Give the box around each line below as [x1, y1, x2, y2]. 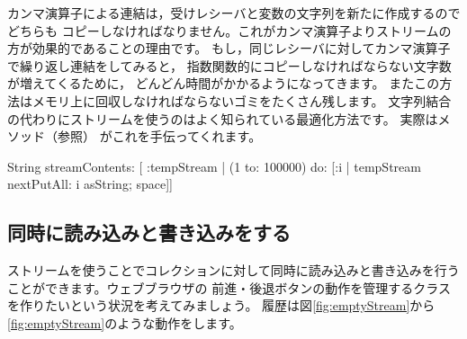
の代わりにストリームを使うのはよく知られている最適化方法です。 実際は [7, 109, 438, 128]
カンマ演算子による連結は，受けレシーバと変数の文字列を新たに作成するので [7, 4, 461, 22]
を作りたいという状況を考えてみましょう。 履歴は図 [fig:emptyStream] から [7, 296, 436, 315]
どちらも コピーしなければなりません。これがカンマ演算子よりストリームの [7, 21, 452, 40]
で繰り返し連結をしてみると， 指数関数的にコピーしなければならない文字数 [7, 56, 452, 75]
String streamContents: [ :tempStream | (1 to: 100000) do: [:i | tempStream [7, 156, 421, 175]
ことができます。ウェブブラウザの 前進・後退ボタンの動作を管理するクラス [7, 278, 451, 297]
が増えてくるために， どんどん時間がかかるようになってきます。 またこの [7, 74, 440, 93]
